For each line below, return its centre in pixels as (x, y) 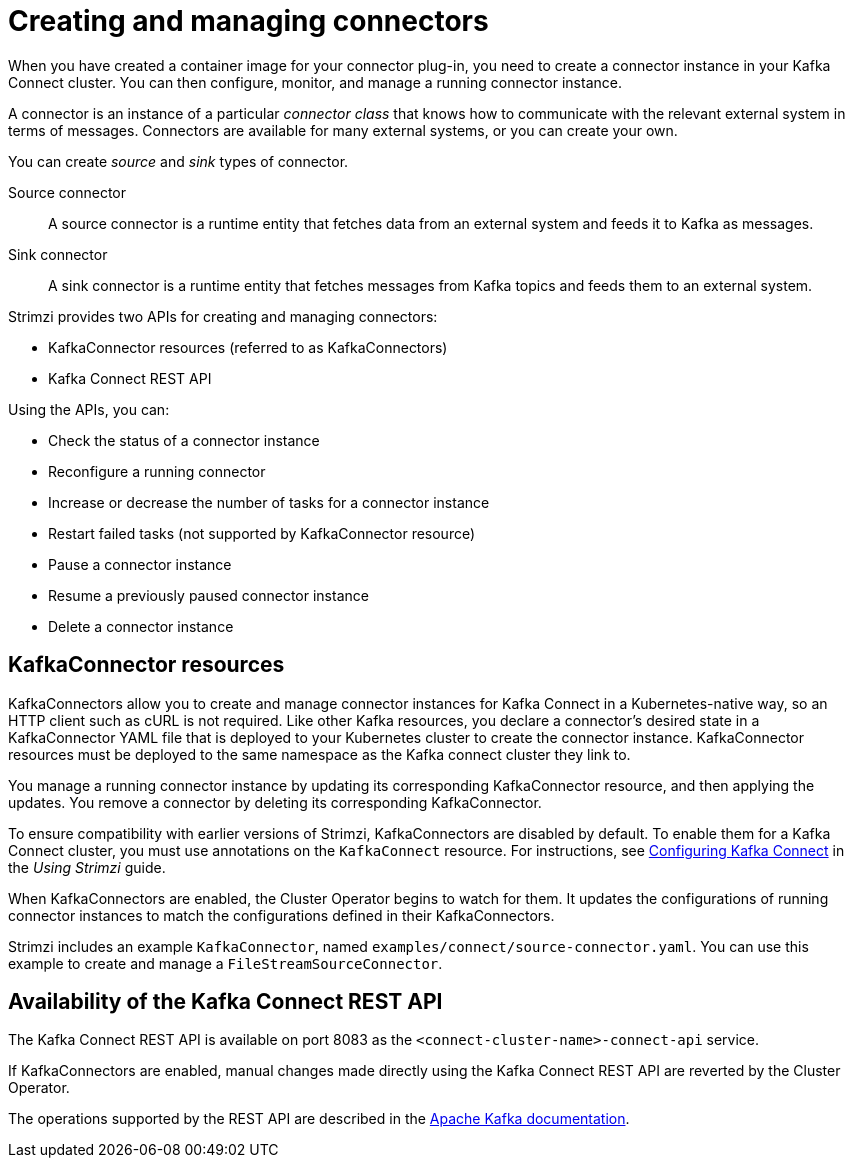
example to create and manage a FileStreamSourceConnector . (225, 963)
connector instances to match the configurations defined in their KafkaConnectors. (281, 915)
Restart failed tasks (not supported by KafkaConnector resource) (262, 533)
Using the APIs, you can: (89, 409)
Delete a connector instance (141, 626)
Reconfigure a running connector (157, 471)
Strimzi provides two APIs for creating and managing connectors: (223, 316)
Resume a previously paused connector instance (208, 595)
